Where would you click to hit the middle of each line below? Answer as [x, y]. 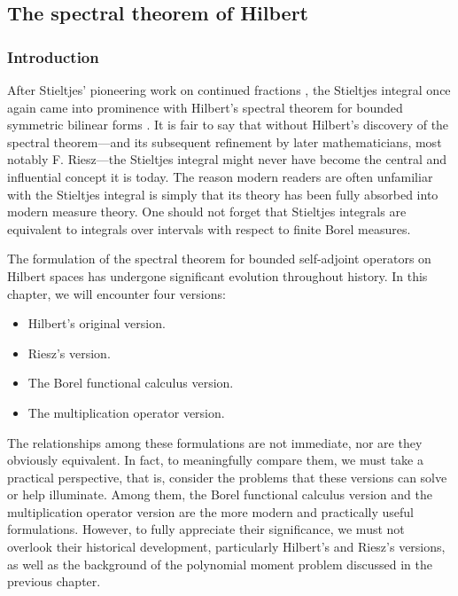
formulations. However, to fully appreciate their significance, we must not [206, 529]
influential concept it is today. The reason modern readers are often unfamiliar [220, 176]
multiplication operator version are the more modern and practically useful [210, 511]
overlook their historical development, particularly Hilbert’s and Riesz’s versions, [226, 547]
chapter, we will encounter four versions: [116, 293]
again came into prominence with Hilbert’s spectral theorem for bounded [205, 107]
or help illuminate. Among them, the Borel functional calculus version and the [220, 494]
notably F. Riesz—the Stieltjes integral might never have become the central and [227, 159]
